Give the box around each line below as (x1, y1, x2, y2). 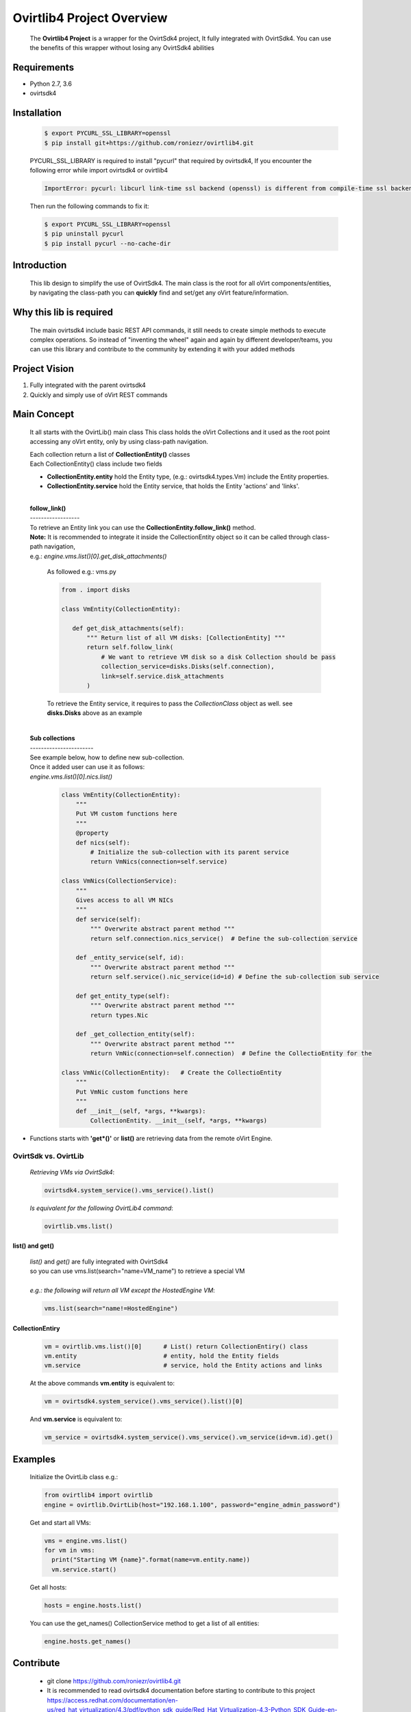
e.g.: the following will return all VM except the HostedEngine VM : (29, 1286, 215, 1294)
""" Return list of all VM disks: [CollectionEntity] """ (86, 634, 286, 642)
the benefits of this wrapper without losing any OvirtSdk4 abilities (29, 43, 215, 51)
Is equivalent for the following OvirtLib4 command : (29, 1204, 174, 1212)
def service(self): (75, 915, 142, 923)
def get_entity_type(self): (75, 992, 171, 1000)
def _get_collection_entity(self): (75, 1031, 195, 1038)
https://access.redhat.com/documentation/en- (47, 1696, 178, 1704)
